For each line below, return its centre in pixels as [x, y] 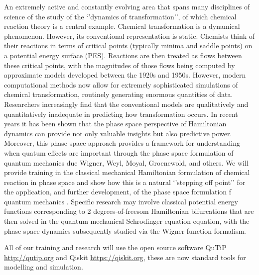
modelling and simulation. [44, 267]
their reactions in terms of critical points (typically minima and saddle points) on [128, 46]
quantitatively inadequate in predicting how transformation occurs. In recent [121, 114]
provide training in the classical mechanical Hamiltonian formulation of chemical [127, 172]
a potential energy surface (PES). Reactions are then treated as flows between [123, 55]
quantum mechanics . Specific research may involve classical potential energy [121, 201]
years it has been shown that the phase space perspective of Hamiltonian [115, 124]
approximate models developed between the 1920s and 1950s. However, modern [125, 75]
